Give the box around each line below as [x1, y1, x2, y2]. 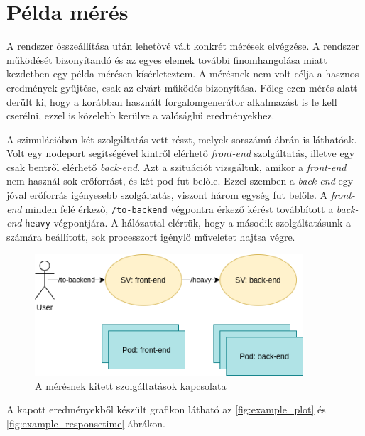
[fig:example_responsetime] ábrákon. [6, 415, 165, 430]
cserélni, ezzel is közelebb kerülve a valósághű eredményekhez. [6, 108, 275, 123]
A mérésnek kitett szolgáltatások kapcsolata [35, 378, 227, 393]
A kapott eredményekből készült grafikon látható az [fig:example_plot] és [6, 402, 326, 417]
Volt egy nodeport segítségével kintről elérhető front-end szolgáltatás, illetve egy [6, 146, 355, 160]
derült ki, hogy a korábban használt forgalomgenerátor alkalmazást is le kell [6, 94, 337, 109]
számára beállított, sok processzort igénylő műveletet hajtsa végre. [6, 229, 295, 244]
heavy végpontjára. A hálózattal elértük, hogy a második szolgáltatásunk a [25, 215, 351, 230]
